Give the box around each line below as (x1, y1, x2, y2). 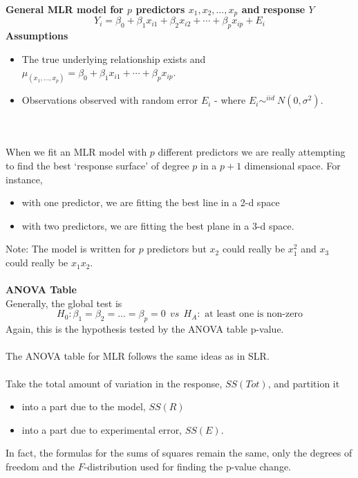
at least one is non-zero (205, 309, 303, 320)
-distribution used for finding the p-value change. (84, 459, 292, 473)
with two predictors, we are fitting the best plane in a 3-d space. (21, 218, 294, 232)
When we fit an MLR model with (6, 145, 147, 159)
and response (241, 2, 305, 16)
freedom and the (6, 459, 75, 473)
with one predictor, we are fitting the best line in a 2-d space (21, 195, 280, 210)
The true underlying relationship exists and (21, 51, 206, 66)
